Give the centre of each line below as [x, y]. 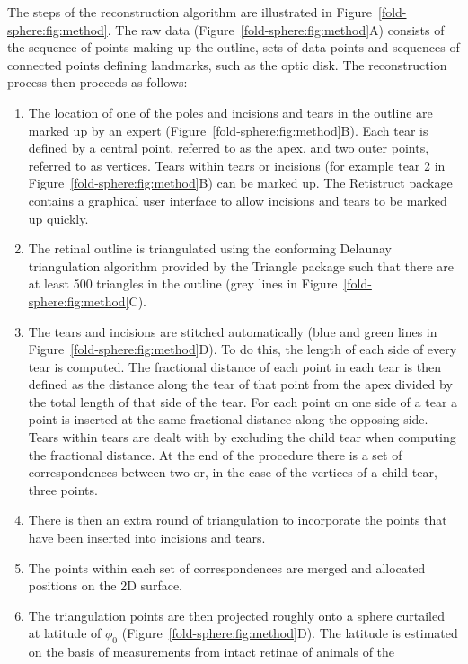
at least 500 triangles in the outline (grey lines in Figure [183, 283]
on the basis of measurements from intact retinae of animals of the [212, 652]
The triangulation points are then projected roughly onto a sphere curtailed [237, 615]
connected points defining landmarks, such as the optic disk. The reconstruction [227, 64]
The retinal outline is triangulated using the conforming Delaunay [210, 248]
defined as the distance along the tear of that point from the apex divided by [240, 384]
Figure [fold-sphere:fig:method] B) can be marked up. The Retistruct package [240, 183]
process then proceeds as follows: [97, 82]
